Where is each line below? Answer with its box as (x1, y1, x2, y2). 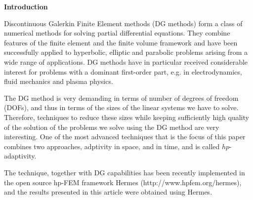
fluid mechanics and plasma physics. (4, 76, 113, 86)
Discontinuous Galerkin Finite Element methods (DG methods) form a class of (4, 18, 243, 28)
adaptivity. (4, 151, 37, 161)
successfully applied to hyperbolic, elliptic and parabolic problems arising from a (4, 47, 248, 57)
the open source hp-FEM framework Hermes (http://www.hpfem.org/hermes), (4, 177, 242, 187)
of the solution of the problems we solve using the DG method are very (4, 121, 219, 132)
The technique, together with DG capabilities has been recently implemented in (4, 167, 245, 177)
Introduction (4, 1, 48, 11)
